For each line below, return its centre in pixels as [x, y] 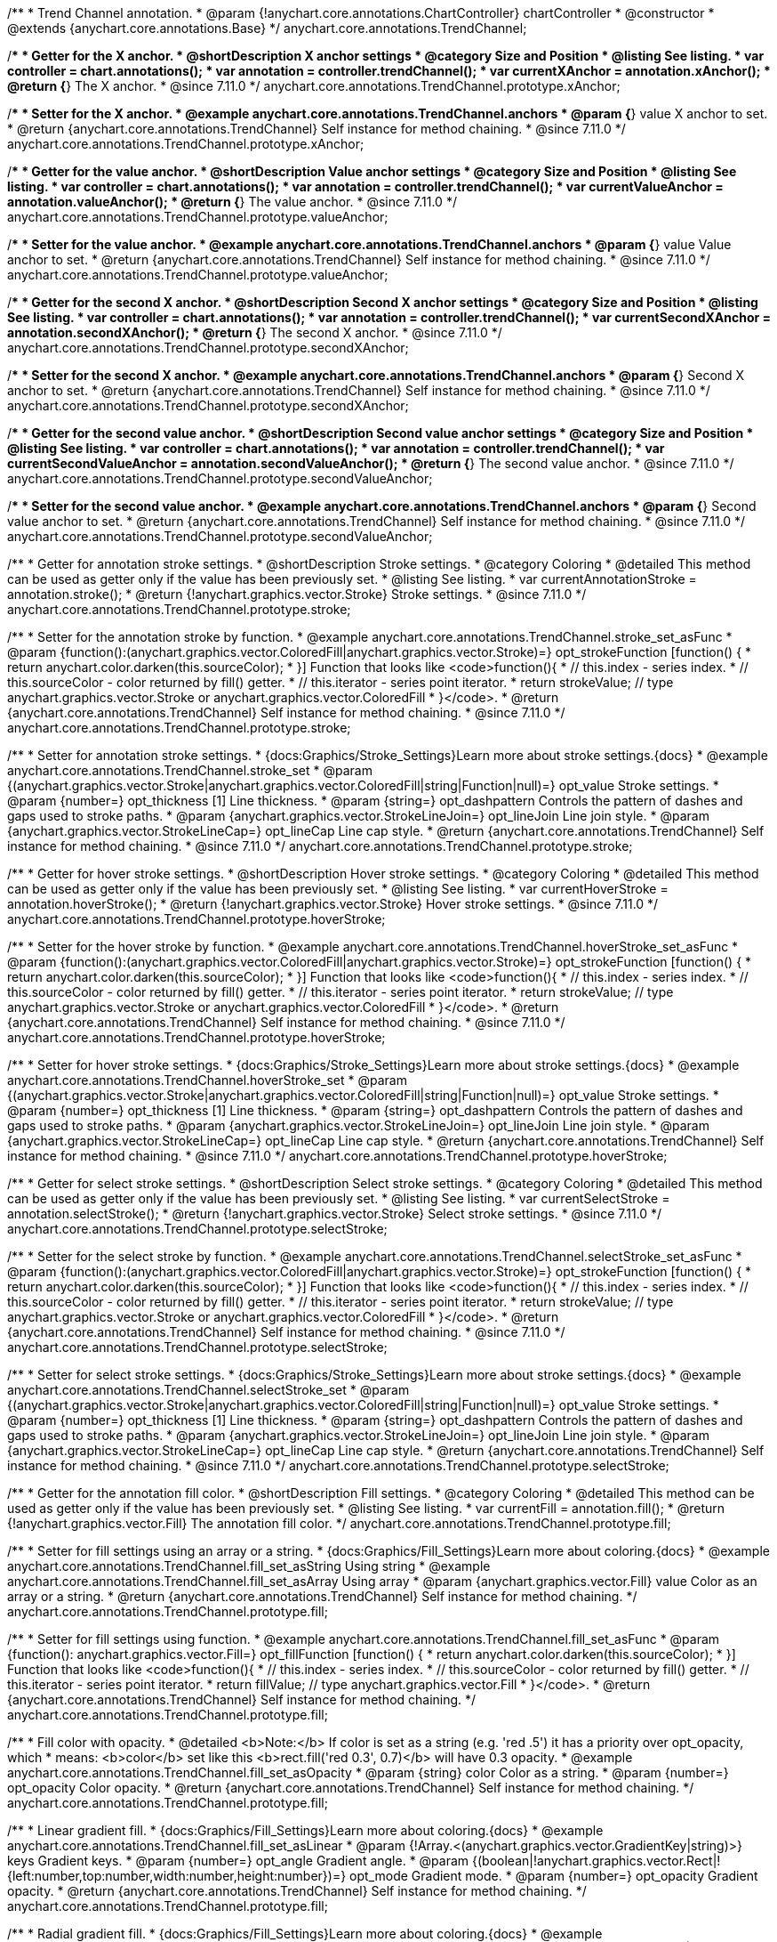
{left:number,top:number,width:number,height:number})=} [177, 1876]
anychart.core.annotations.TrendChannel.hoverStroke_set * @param [207, 1080]
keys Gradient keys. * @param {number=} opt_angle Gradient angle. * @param [238, 1861]
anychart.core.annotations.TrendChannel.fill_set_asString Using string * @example [249, 1566]
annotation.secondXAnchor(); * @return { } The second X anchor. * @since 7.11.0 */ [255, 332]
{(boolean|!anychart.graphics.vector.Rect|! [597, 1861]
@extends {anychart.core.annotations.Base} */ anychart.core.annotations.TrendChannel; [267, 28]
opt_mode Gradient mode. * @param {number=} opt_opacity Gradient [554, 1876]
